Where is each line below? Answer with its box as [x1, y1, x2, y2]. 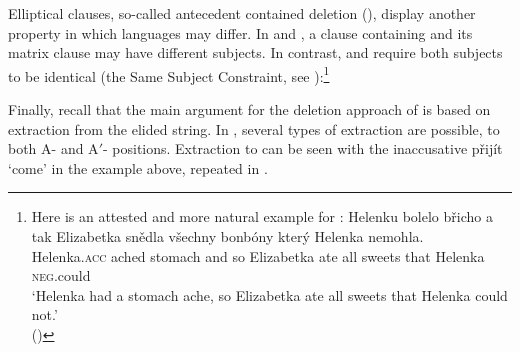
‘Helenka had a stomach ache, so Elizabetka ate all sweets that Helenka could [31, 284, 508, 305]
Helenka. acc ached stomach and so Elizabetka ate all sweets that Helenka [31, 245, 485, 266]
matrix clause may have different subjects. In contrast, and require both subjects [8, 42, 503, 63]
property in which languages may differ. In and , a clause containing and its [8, 22, 473, 43]
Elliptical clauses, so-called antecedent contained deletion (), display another [8, 3, 476, 23]
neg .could [31, 265, 91, 286]
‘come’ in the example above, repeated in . [8, 157, 268, 178]
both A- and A [8, 138, 99, 159]
